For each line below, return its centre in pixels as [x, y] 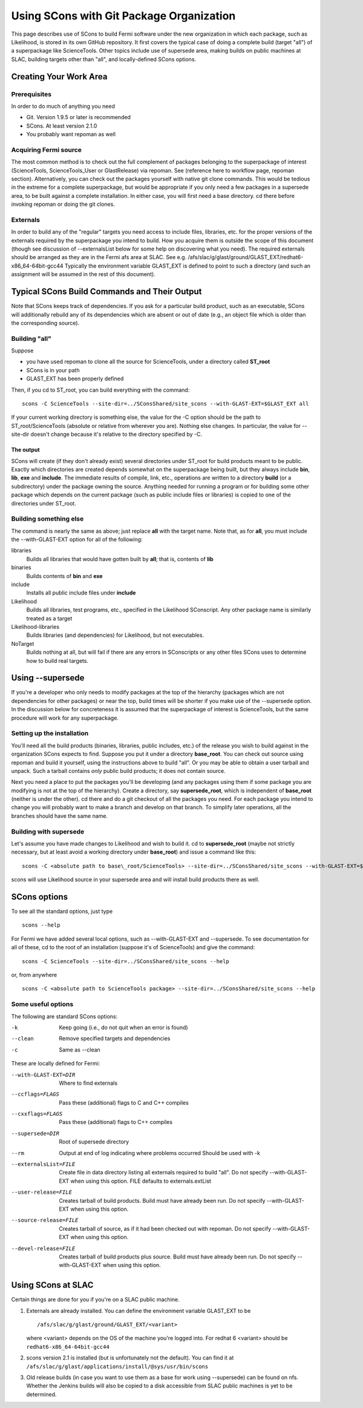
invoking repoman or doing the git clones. [63, 204]
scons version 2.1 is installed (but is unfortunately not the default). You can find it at [130, 1358]
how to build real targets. [57, 660]
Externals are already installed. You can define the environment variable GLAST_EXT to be [139, 1311]
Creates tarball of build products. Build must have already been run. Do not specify [162, 1200]
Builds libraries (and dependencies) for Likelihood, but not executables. [115, 635]
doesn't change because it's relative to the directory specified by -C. [116, 434]
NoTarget [23, 643]
